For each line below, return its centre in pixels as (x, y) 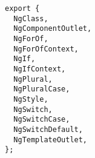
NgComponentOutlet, (53, 29)
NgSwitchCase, (42, 120)
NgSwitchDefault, (48, 129)
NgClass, (31, 18)
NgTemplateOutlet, (51, 140)
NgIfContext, (40, 69)
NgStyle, (31, 99)
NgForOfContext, (46, 49)
